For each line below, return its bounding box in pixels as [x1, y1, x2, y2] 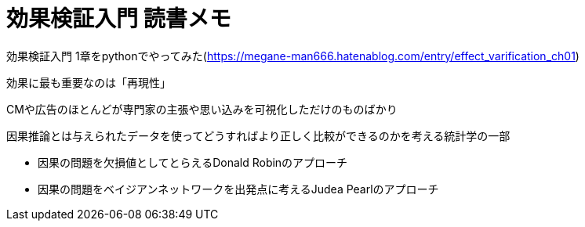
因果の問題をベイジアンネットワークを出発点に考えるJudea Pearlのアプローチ [38, 182, 439, 196]
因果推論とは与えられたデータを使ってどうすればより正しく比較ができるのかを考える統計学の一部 [6, 128, 511, 142]
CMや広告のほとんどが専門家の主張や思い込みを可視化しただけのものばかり [6, 102, 398, 116]
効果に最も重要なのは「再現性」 [6, 75, 171, 89]
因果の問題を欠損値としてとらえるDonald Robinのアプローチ [38, 155, 348, 169]
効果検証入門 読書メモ [6, 5, 231, 32]
